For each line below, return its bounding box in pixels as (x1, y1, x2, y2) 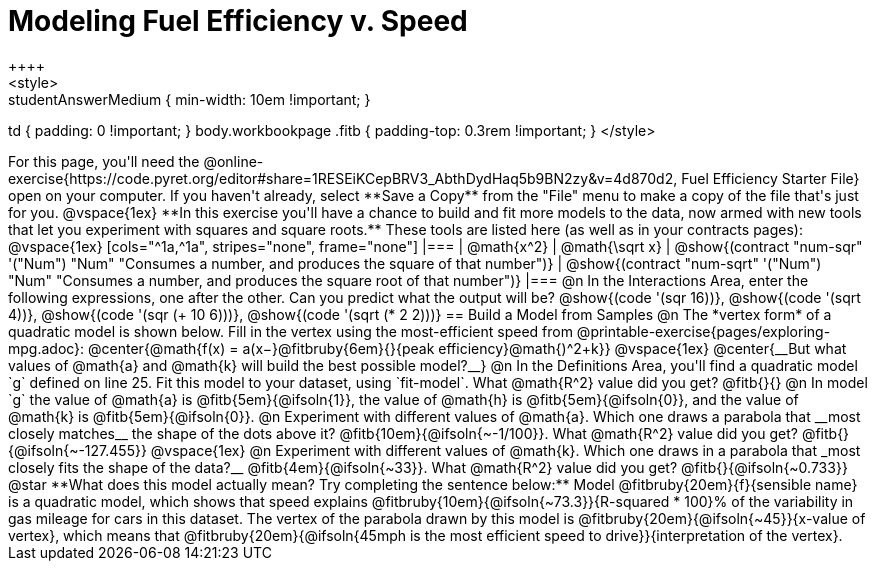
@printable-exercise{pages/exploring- (576, 322, 831, 340)
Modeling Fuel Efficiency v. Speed (8, 4, 468, 38)
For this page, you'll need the (8, 152, 200, 170)
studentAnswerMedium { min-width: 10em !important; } (8, 90, 371, 108)
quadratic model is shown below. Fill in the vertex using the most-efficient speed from (8, 322, 573, 340)
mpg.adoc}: (8, 339, 85, 357)
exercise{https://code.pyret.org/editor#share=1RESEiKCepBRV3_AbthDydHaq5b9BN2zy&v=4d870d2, (8, 169, 678, 187)
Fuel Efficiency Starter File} (681, 169, 860, 187)
